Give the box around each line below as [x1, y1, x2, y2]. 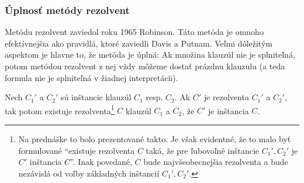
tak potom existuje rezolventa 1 [5, 103, 115, 117]
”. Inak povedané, [70, 156, 132, 168]
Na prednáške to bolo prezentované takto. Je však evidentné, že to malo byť [18, 133, 291, 145]
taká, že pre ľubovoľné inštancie [146, 144, 260, 156]
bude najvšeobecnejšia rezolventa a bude [143, 156, 288, 168]
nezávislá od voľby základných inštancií [18, 167, 160, 179]
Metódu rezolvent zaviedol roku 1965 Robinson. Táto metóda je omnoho [5, 26, 264, 38]
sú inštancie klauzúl [61, 91, 132, 103]
